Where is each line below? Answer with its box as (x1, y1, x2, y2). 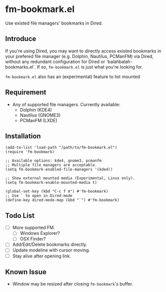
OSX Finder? (19, 236, 46, 242)
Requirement (5, 88, 46, 97)
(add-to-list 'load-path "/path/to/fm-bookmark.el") (5, 145, 117, 150)
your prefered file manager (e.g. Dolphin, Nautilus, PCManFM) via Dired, (5, 53, 154, 59)
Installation (5, 132, 41, 140)
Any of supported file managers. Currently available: (12, 101, 120, 107)
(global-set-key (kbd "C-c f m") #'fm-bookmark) (5, 189, 108, 194)
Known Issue (5, 267, 46, 276)
